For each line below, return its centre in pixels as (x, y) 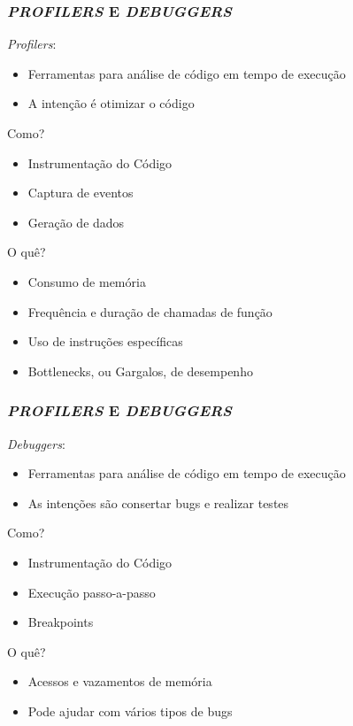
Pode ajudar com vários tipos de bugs (130, 711)
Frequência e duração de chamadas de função (150, 311)
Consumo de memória (87, 281)
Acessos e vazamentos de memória (120, 681)
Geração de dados (76, 222)
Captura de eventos (81, 193)
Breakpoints (61, 622)
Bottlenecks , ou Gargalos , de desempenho (140, 371)
